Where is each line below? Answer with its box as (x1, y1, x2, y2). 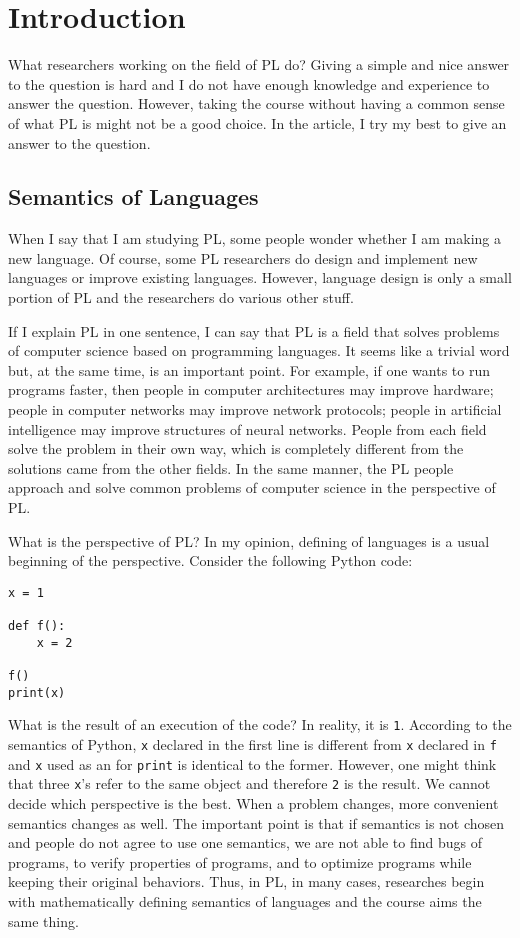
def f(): (8, 619, 66, 634)
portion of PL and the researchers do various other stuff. (8, 287, 354, 308)
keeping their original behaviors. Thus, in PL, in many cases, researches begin (8, 871, 485, 892)
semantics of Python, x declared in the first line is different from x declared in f (8, 734, 497, 755)
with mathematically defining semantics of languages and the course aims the (8, 890, 482, 911)
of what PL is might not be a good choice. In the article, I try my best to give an (8, 112, 507, 133)
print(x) (8, 685, 66, 700)
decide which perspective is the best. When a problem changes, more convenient (8, 793, 499, 814)
